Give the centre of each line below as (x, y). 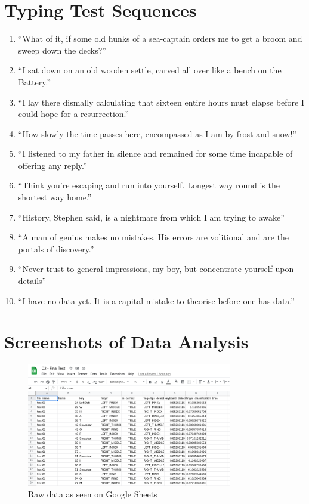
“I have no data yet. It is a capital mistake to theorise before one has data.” (156, 300)
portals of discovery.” (56, 248)
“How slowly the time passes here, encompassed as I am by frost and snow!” (157, 133)
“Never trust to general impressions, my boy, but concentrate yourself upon (156, 269)
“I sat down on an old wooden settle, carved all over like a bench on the (150, 70)
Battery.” (35, 81)
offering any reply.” (52, 165)
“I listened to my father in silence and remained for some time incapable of (155, 154)
